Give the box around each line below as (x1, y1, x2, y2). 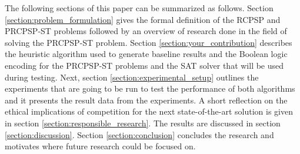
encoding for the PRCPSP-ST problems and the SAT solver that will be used (5, 59, 284, 71)
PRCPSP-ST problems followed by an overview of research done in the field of (5, 25, 287, 37)
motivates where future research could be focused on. (5, 140, 196, 152)
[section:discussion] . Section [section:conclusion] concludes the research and (5, 128, 274, 140)
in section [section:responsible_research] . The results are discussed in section (5, 116, 281, 129)
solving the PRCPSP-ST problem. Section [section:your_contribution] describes (5, 36, 292, 48)
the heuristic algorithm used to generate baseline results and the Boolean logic (5, 48, 288, 60)
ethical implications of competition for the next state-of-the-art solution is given (5, 105, 293, 118)
